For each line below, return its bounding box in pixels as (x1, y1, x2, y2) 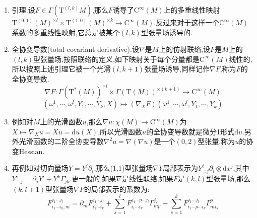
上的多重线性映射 (163, 5, 220, 15)
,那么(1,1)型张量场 (94, 163, 153, 173)
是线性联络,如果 (121, 173, 173, 184)
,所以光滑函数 (98, 126, 143, 136)
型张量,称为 (198, 136, 235, 147)
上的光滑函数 (40, 116, 83, 127)
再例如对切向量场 (12, 163, 69, 173)
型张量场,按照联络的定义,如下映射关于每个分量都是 (33, 53, 200, 64)
